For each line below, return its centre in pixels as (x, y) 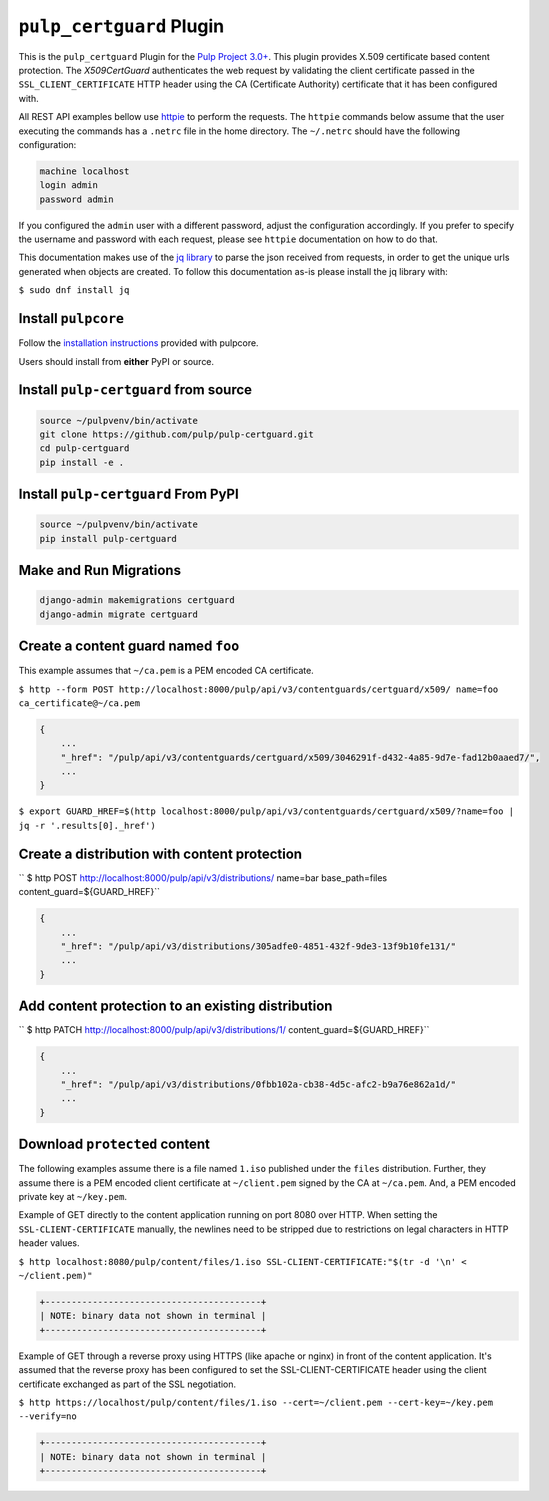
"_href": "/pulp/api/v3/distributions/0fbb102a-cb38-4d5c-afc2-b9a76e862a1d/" (258, 1084)
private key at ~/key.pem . (72, 1197)
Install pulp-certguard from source (135, 390)
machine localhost (84, 171)
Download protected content (114, 1144)
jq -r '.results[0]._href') (87, 825)
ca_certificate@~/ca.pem (79, 703)
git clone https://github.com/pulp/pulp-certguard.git (176, 434)
